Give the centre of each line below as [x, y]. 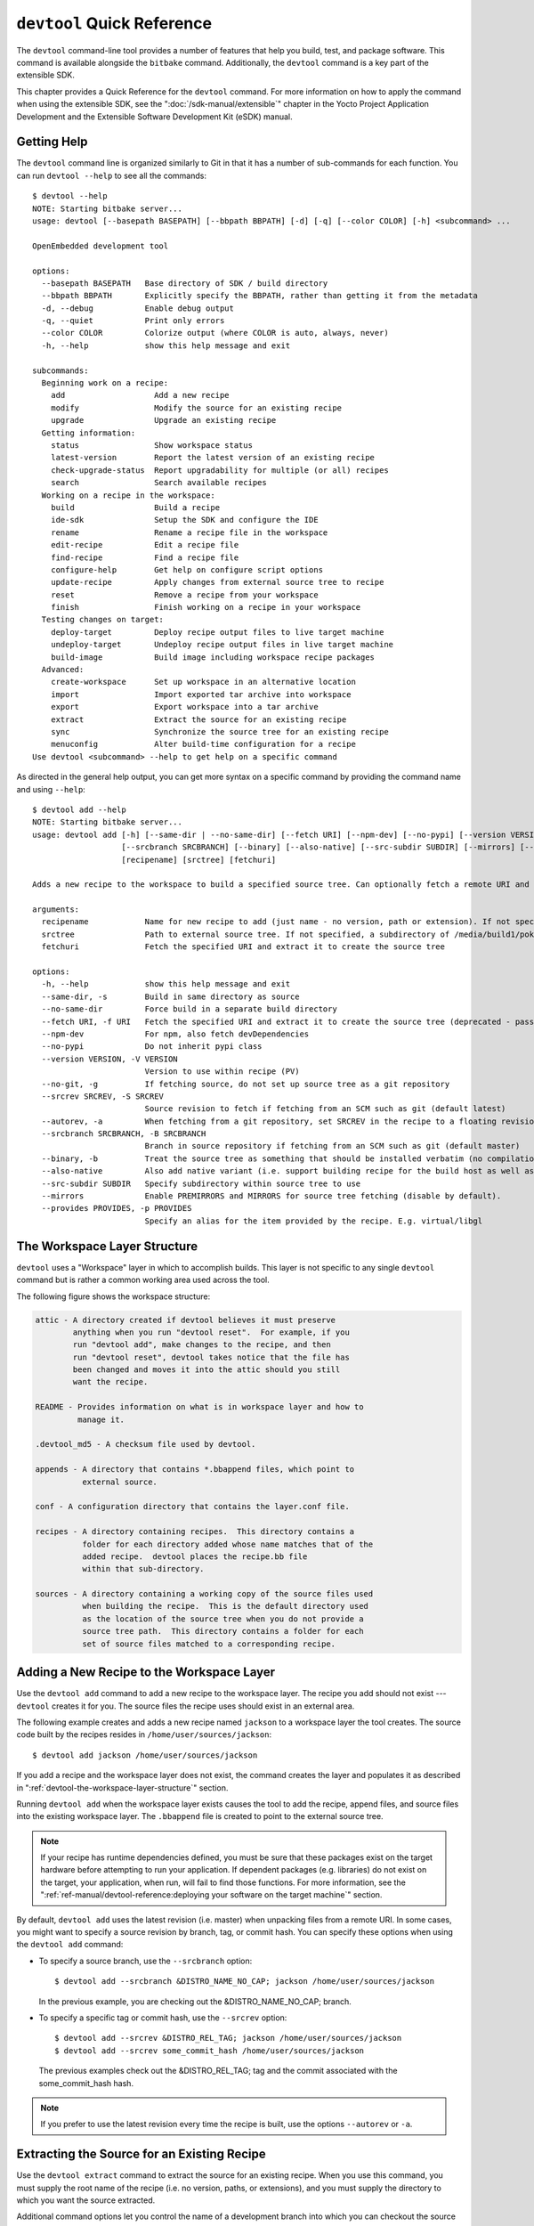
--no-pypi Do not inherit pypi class [152, 1047]
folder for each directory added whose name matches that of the [227, 1544]
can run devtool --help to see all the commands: [111, 175]
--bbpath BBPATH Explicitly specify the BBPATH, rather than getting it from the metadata [259, 296]
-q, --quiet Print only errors [133, 321]
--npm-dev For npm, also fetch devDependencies [175, 1034]
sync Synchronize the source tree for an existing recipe [219, 731]
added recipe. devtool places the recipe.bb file [194, 1556]
